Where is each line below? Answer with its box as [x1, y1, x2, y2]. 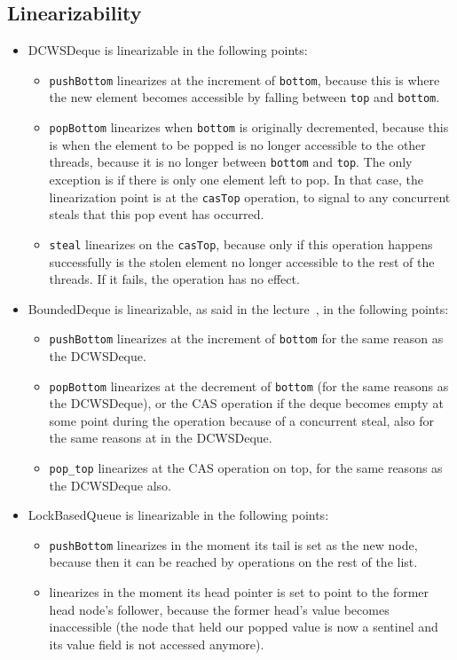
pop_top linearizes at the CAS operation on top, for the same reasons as [49, 458, 443, 476]
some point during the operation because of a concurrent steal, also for [49, 411, 434, 429]
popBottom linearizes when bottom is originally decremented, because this [49, 118, 449, 137]
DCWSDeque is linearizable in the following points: [28, 41, 308, 59]
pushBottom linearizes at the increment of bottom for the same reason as [49, 329, 444, 348]
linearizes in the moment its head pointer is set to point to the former [49, 583, 429, 601]
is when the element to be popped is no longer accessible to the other [49, 135, 426, 153]
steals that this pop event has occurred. [49, 205, 264, 224]
